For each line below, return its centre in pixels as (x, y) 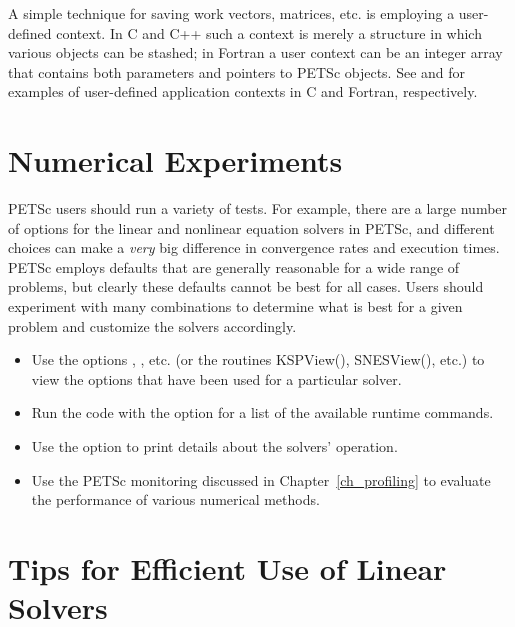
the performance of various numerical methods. (175, 499)
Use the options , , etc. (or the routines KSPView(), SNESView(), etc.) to (258, 359)
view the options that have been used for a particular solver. (216, 378)
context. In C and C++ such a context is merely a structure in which (269, 32)
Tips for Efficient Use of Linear (227, 568)
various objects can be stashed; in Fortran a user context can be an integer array (255, 52)
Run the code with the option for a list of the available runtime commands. (262, 412)
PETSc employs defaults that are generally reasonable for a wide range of (234, 266)
